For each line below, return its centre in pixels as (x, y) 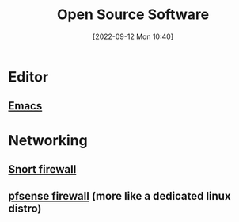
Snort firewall (42, 169)
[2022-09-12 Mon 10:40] (133, 36)
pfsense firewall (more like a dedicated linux (119, 196)
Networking (48, 140)
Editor (28, 77)
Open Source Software (133, 15)
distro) (25, 209)
